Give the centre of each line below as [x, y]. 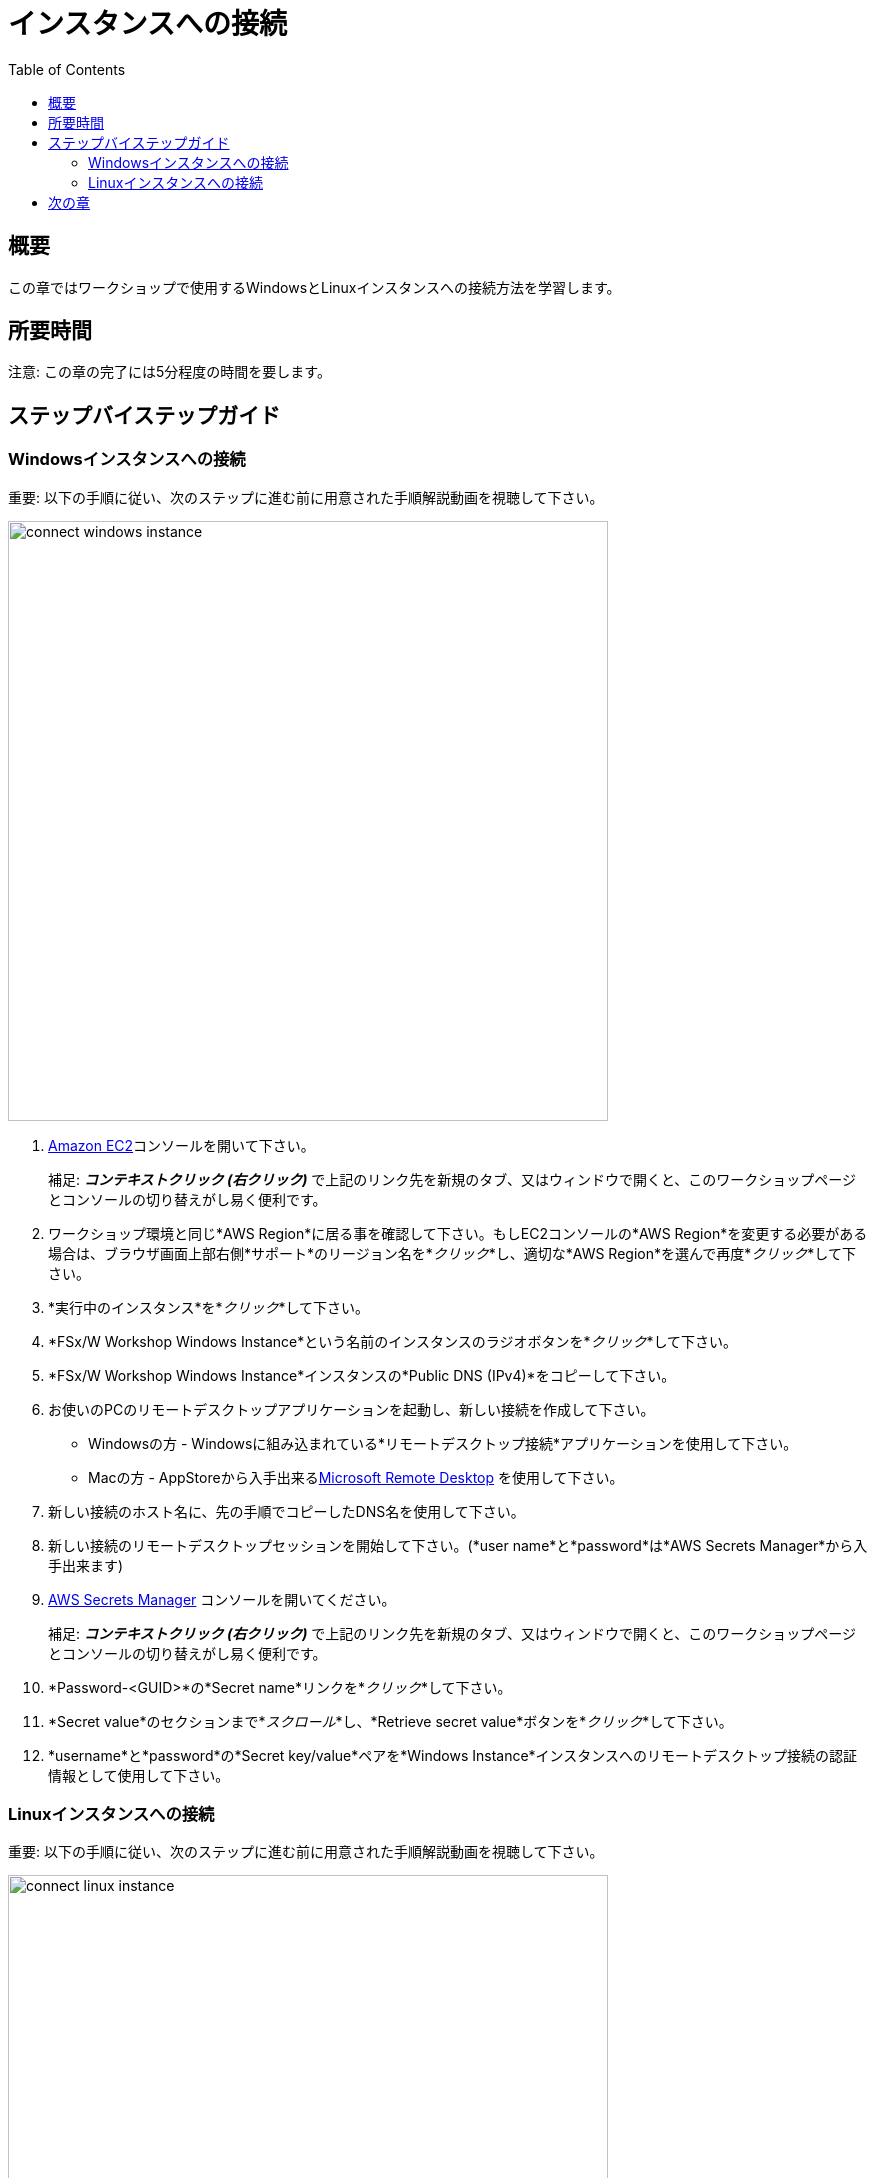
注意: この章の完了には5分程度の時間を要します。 [169, 372]
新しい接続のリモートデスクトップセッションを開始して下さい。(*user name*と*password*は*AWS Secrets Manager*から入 [458, 1545]
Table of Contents [67, 69]
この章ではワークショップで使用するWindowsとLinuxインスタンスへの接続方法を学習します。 [314, 287]
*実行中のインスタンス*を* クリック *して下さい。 [209, 1307]
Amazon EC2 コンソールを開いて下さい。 [181, 1145]
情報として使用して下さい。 [139, 1775]
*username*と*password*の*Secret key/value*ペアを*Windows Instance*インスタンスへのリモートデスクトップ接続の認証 [453, 1755]
